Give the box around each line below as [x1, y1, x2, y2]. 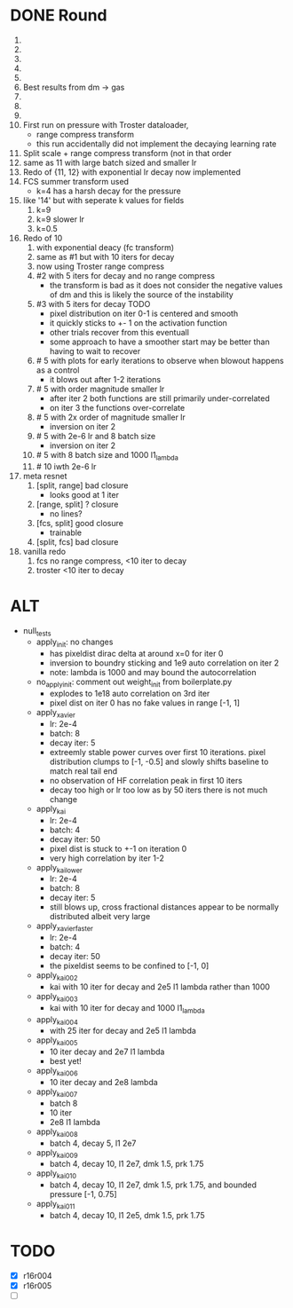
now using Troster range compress [36, 261, 165, 272]
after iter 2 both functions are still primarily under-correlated [49, 392, 270, 404]
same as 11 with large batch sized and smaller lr [22, 157, 197, 168]
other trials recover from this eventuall [49, 327, 190, 337]
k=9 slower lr [36, 214, 85, 225]
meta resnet [22, 470, 67, 481]
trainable [49, 527, 83, 538]
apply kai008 [36, 1126, 78, 1139]
